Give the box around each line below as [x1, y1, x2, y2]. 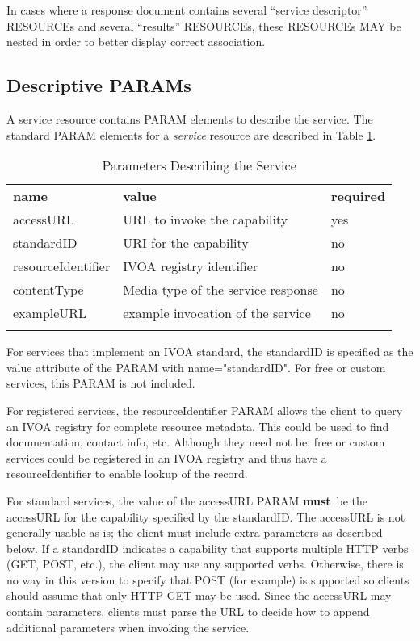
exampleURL [13, 304, 87, 323]
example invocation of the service [123, 304, 311, 323]
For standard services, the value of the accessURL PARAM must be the [6, 492, 368, 509]
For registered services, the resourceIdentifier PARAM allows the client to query [6, 401, 403, 418]
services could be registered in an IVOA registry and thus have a [6, 449, 327, 466]
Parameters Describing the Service [102, 156, 296, 175]
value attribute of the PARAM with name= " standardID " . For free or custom [6, 358, 386, 375]
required [330, 186, 386, 206]
